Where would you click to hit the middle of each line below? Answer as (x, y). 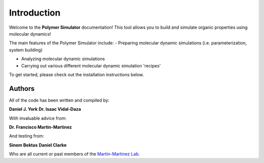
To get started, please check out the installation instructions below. (77, 74)
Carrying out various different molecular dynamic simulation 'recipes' (91, 65)
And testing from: (27, 136)
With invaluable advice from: (38, 118)
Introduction (35, 13)
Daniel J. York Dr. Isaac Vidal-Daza (45, 109)
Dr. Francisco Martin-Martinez (40, 127)
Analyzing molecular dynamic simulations (63, 59)
